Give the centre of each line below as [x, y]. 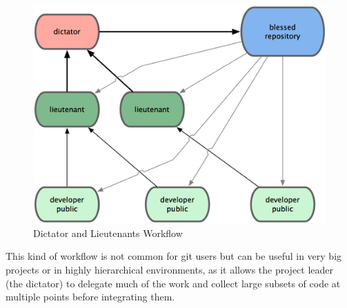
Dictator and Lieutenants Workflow [108, 233]
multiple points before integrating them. [90, 297]
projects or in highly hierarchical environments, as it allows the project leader [170, 270]
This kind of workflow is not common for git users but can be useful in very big [174, 256]
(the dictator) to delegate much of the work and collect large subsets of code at [173, 283]
